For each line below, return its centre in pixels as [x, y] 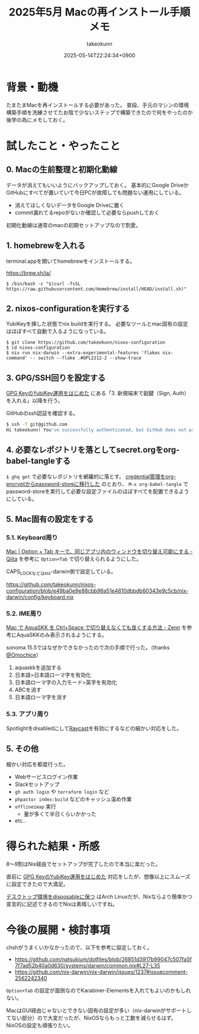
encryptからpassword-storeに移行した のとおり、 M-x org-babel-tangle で [97, 483]
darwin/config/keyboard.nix [40, 597]
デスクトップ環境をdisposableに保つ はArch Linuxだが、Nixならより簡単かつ [99, 896]
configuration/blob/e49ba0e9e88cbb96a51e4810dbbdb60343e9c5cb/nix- [97, 591]
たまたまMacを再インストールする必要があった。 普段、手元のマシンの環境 [98, 105]
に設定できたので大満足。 [37, 884]
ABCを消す [28, 690]
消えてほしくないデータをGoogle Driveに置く [70, 205]
